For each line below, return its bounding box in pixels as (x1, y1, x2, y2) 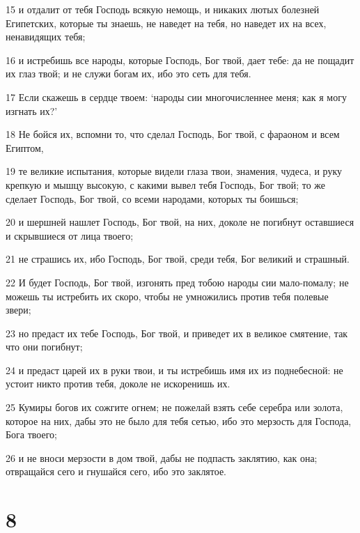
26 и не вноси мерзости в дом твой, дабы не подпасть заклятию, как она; (6, 450, 318, 465)
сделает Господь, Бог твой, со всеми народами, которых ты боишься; (6, 191, 299, 206)
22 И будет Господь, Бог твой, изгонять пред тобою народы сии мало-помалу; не (6, 275, 349, 289)
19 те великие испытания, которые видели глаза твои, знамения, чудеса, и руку (6, 164, 343, 178)
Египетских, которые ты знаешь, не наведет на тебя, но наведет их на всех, (6, 15, 327, 30)
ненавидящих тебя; (6, 29, 86, 44)
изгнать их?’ (6, 103, 58, 118)
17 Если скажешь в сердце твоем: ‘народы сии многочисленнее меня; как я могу (6, 89, 347, 104)
